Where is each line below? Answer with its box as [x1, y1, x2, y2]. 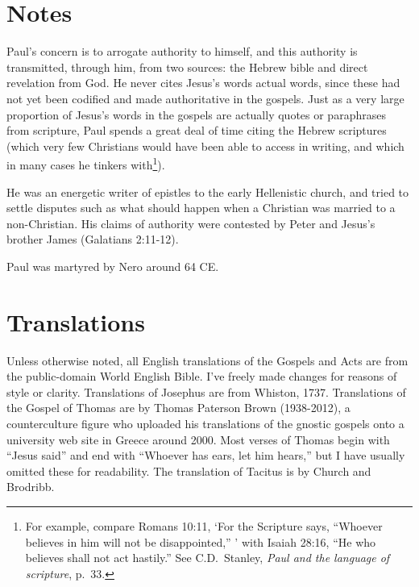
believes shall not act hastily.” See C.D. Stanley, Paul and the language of [25, 549, 390, 566]
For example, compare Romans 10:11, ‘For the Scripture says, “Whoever [25, 517, 383, 534]
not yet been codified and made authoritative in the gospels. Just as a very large [6, 90, 404, 106]
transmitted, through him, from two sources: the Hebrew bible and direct [6, 58, 368, 75]
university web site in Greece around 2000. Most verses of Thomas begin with [6, 431, 390, 448]
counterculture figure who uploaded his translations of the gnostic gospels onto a [6, 415, 404, 431]
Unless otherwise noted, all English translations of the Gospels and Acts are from [6, 352, 409, 368]
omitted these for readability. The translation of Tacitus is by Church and [6, 462, 371, 479]
